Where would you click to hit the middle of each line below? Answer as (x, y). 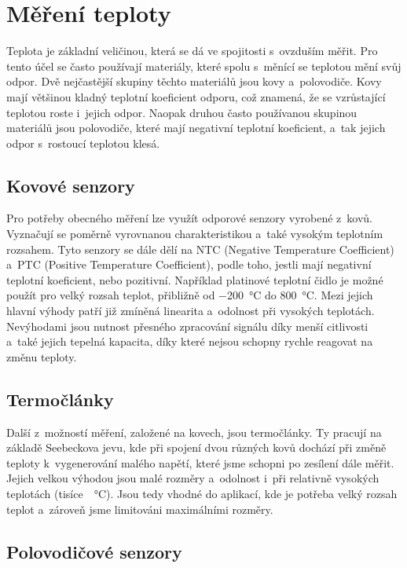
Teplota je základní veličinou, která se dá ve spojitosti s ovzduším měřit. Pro (192, 51)
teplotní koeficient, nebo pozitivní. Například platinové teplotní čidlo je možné (195, 279)
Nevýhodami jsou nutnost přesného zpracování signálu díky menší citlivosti (187, 326)
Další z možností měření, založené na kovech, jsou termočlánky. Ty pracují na (194, 432)
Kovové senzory (71, 185)
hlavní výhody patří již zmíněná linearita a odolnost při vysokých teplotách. (191, 311)
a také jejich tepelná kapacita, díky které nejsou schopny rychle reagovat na (190, 341)
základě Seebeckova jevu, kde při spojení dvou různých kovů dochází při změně (196, 447)
